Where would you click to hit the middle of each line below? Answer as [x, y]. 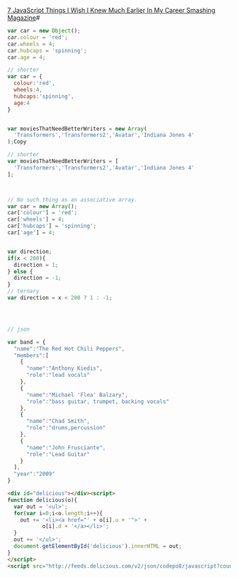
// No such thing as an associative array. [73, 199]
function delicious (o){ [42, 500]
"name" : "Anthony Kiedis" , [64, 368]
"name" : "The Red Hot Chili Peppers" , [69, 348]
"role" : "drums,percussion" [66, 428]
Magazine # [24, 18]
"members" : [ [32, 355]
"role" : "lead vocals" [58, 375]
